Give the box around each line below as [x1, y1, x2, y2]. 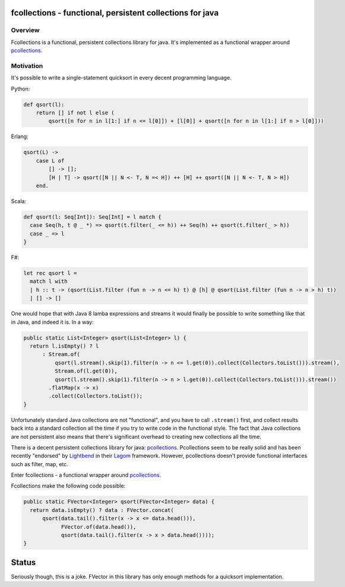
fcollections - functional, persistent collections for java [11, 8, 219, 18]
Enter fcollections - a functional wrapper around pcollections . [11, 472, 162, 479]
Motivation [11, 61, 43, 70]
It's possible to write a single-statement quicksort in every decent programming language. [11, 74, 232, 82]
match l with [30, 278, 68, 285]
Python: [11, 85, 30, 92]
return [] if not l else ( [36, 110, 115, 116]
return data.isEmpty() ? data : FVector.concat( [30, 507, 175, 513]
